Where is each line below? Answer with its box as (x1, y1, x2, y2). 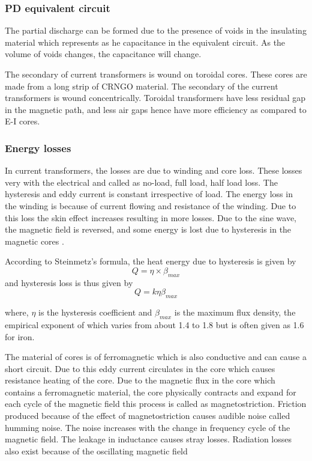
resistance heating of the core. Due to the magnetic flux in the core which (5, 374, 275, 386)
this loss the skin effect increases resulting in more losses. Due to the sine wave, (5, 211, 296, 224)
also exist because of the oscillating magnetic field (5, 444, 188, 457)
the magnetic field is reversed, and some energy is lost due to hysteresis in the (5, 223, 292, 236)
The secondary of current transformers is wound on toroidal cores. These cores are (5, 68, 307, 80)
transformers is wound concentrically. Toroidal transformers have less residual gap (5, 91, 306, 104)
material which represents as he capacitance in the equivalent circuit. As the (5, 35, 286, 48)
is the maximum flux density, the (174, 306, 296, 319)
